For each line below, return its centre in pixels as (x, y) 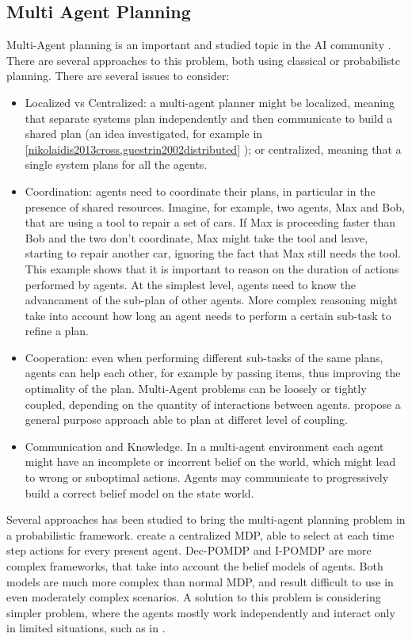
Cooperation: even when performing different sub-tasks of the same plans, (204, 357)
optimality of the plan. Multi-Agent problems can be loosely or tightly (196, 389)
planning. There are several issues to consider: (118, 76)
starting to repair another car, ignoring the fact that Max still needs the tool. (213, 253)
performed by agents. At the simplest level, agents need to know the (191, 284)
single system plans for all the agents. (116, 164)
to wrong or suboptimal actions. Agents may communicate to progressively (207, 477)
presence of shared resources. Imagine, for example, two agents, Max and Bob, (215, 206)
